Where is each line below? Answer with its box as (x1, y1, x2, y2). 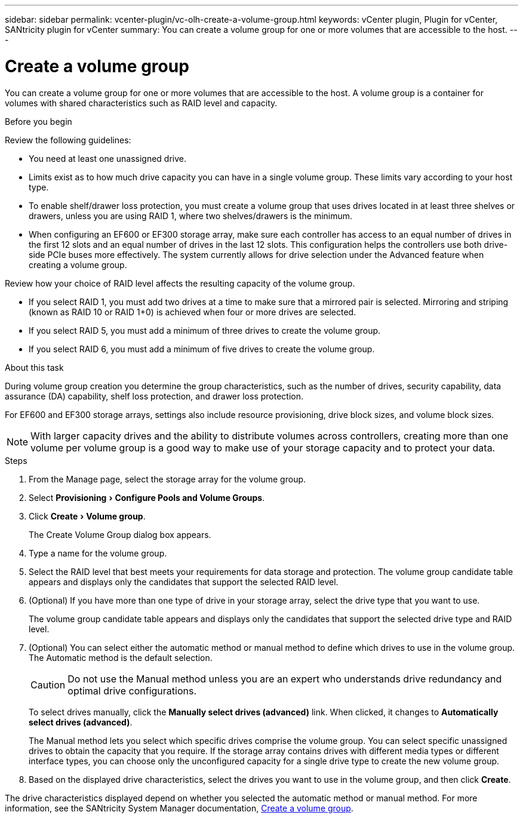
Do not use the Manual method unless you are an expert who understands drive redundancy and (67, 672, 502, 685)
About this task (5, 362, 64, 373)
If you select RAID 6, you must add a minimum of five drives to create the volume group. (29, 343, 375, 354)
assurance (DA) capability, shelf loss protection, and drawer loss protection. (5, 390, 304, 401)
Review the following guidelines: (5, 134, 131, 145)
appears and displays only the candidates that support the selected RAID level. (29, 576, 339, 587)
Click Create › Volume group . (29, 511, 146, 521)
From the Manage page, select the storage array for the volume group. (29, 473, 306, 484)
